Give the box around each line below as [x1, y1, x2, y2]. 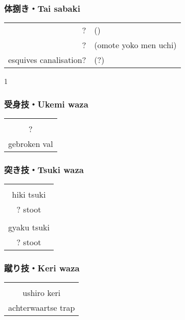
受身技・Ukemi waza [4, 97, 88, 110]
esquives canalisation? [8, 54, 86, 66]
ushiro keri [22, 287, 61, 299]
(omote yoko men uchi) [94, 39, 177, 51]
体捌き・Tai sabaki [4, 2, 80, 14]
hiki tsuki [12, 188, 46, 201]
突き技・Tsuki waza [4, 163, 84, 176]
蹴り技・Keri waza [4, 262, 80, 274]
